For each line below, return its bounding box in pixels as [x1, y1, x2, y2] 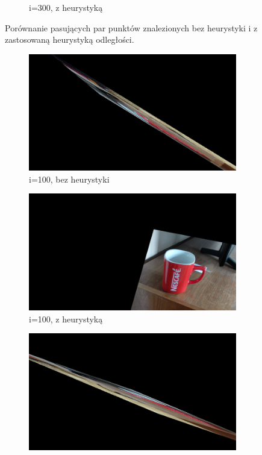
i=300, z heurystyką [29, 1, 103, 13]
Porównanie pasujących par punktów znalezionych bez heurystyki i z [5, 21, 258, 34]
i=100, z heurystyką [29, 312, 103, 325]
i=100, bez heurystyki [29, 172, 110, 185]
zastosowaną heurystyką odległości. [5, 33, 134, 46]
